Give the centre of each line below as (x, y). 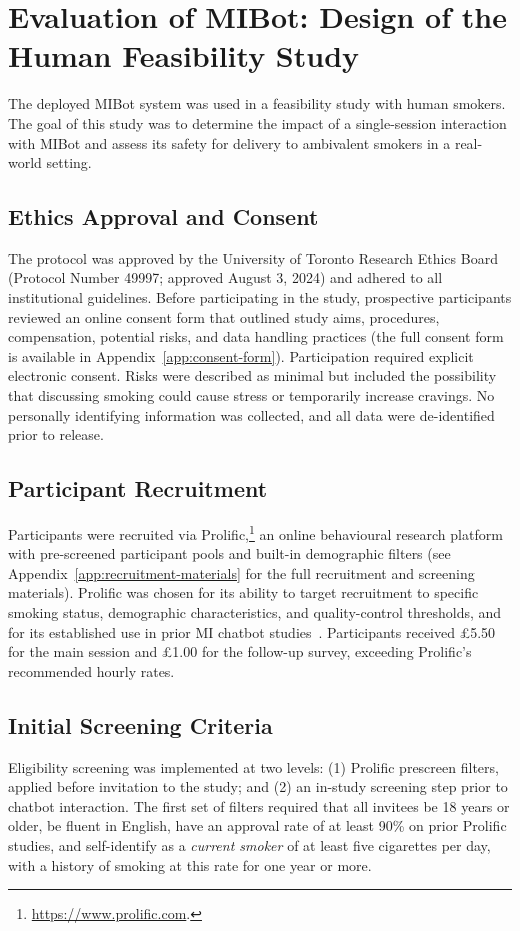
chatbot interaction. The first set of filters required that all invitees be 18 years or (259, 805)
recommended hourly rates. (91, 670)
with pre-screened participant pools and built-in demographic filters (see (229, 553)
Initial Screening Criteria (140, 724)
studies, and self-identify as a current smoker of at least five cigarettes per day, (249, 845)
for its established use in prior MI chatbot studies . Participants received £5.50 (252, 631)
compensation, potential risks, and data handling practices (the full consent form (256, 336)
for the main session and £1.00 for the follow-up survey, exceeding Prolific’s (240, 651)
